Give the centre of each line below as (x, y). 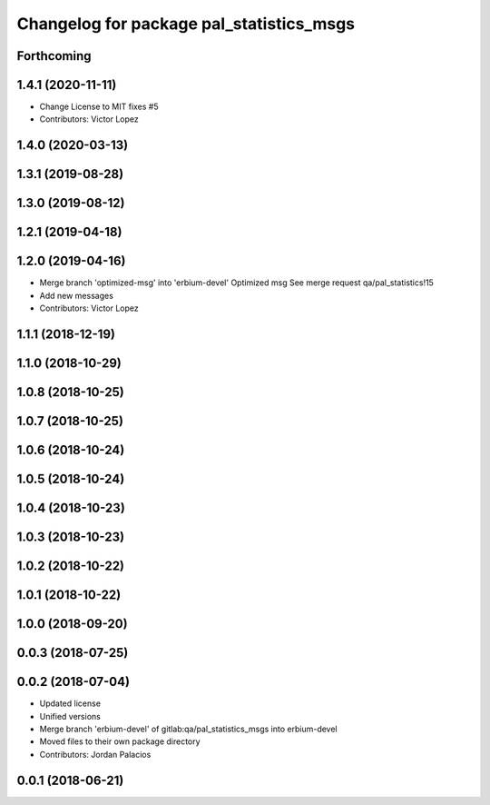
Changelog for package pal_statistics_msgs (186, 24)
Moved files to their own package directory (120, 741)
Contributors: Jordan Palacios (95, 754)
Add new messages (76, 295)
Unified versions (70, 716)
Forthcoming (54, 56)
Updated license (70, 703)
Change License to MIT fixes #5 (99, 107)
